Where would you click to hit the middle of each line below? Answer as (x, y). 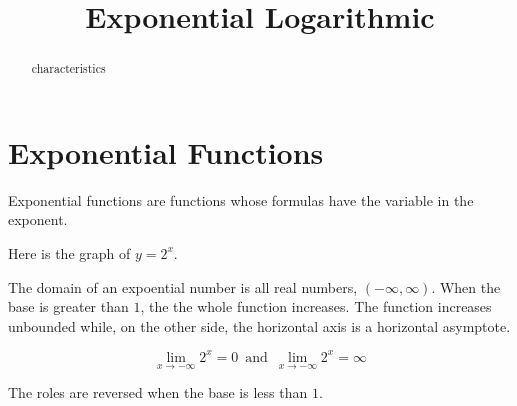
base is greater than (68, 306)
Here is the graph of (69, 252)
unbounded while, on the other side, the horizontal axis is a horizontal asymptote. (259, 325)
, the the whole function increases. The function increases (316, 306)
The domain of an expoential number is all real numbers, (183, 286)
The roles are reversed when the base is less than (158, 392)
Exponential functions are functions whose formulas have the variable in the (241, 199)
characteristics (68, 68)
